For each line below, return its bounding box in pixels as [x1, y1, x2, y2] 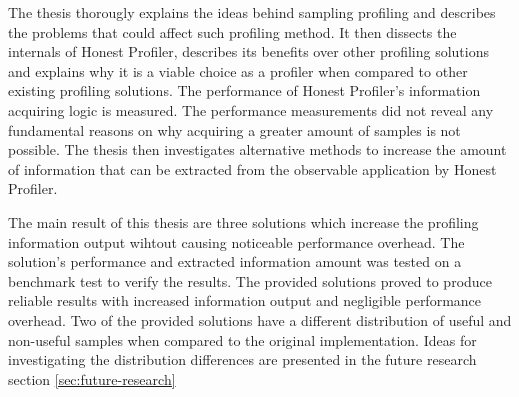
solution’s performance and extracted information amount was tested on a [8, 251, 462, 272]
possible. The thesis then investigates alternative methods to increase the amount [8, 139, 507, 160]
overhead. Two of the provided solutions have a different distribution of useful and [8, 309, 512, 330]
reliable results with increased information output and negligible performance [8, 290, 482, 311]
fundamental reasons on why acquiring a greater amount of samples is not [8, 119, 461, 140]
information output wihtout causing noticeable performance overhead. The [8, 231, 465, 252]
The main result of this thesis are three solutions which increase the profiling [8, 211, 479, 232]
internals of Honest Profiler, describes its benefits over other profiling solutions [8, 41, 489, 62]
